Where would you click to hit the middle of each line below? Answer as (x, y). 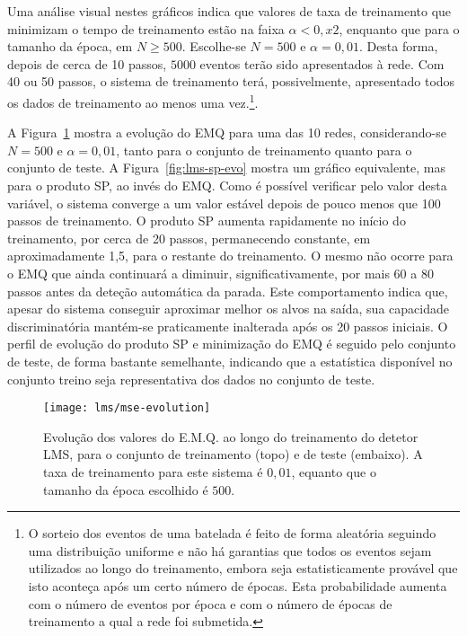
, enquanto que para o (399, 28)
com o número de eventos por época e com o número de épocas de (210, 603)
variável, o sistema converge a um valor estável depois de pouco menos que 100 (224, 203)
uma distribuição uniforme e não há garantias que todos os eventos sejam (230, 550)
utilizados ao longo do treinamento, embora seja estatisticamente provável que (243, 568)
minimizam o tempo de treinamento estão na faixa (146, 28)
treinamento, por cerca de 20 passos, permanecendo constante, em (189, 238)
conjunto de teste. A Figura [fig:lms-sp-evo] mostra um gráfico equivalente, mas (226, 168)
